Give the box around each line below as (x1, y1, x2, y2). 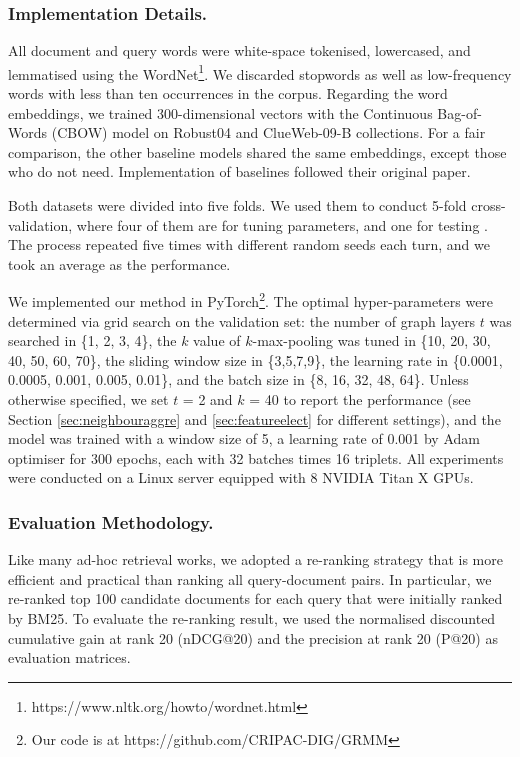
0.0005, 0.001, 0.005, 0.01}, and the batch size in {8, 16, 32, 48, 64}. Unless (8, 369, 469, 390)
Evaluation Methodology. (8, 509, 214, 534)
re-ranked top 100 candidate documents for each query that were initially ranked (8, 588, 503, 609)
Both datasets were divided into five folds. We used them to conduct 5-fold (8, 195, 467, 216)
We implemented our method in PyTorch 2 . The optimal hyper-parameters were (8, 288, 494, 312)
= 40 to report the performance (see (249, 389, 471, 410)
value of (193, 330, 241, 351)
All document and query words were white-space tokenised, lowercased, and (8, 40, 471, 61)
